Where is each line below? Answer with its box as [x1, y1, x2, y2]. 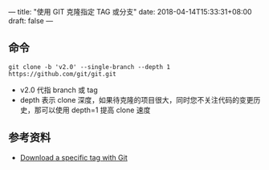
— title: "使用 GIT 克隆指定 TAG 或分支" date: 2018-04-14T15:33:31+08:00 [8, 7, 252, 16]
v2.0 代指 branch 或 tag [19, 85, 98, 95]
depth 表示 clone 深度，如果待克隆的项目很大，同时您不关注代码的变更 [19, 95, 254, 104]
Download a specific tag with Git [19, 152, 128, 162]
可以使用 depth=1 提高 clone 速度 [41, 105, 151, 115]
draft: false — [8, 16, 54, 26]
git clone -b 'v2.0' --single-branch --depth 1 [8, 63, 171, 71]
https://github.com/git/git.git [8, 70, 116, 78]
